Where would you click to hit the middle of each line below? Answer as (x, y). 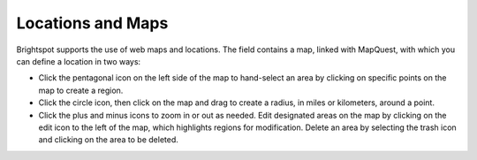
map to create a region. (81, 90)
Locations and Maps (92, 23)
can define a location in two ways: (79, 61)
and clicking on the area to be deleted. (108, 140)
